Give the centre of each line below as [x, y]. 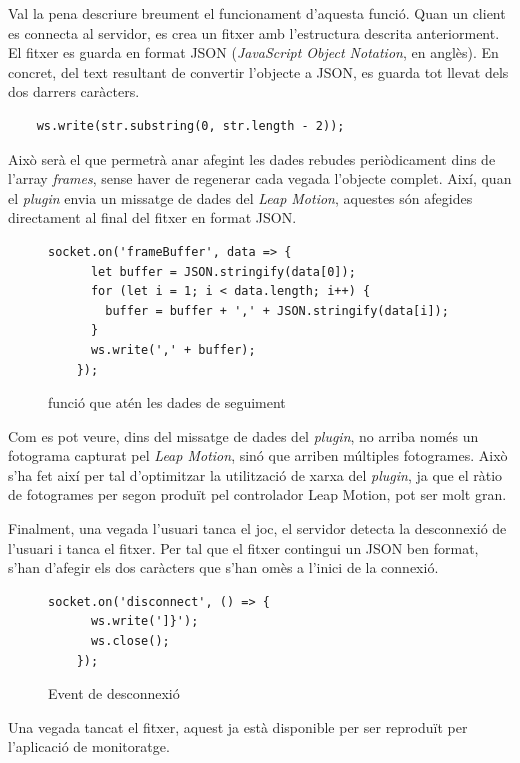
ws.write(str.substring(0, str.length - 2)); [190, 125]
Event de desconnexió [114, 693]
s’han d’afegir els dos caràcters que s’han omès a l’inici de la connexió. [223, 567]
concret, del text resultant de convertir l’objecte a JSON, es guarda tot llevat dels [258, 71]
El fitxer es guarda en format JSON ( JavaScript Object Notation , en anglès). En [253, 52]
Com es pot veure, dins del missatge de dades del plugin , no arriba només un [243, 435]
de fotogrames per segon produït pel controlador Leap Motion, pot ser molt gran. [257, 494]
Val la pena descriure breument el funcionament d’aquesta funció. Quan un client [257, 13]
